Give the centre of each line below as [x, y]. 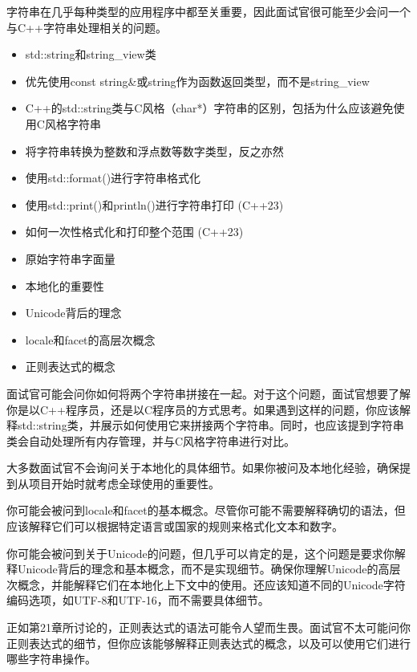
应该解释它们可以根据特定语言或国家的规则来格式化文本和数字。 [175, 526]
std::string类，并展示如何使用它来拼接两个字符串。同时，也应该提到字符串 [211, 425]
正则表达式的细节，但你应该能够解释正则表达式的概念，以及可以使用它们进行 [208, 643]
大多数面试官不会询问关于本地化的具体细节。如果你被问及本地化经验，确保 [203, 468]
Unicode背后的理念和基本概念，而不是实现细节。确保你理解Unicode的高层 [209, 569]
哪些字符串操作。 [51, 659]
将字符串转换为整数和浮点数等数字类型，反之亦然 [154, 151]
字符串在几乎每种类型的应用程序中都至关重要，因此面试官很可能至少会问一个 [208, 11]
